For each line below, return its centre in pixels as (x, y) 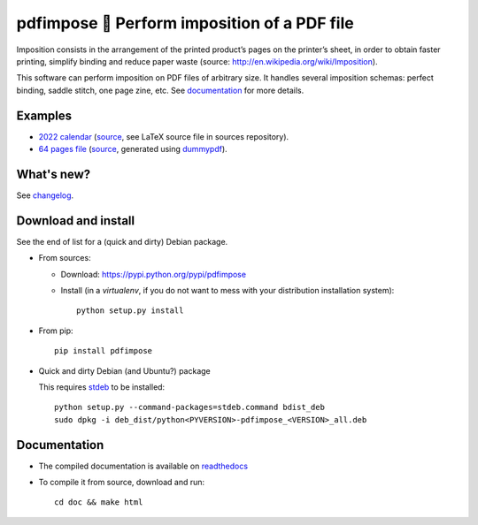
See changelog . (45, 195)
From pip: (56, 331)
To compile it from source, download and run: (122, 483)
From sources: (65, 258)
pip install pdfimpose (104, 351)
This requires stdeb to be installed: (102, 387)
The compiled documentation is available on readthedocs (143, 466)
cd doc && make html (99, 502)
